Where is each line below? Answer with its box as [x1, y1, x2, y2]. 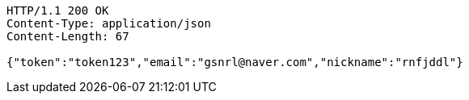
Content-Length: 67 [6, 30, 129, 43]
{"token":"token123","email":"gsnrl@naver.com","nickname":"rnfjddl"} [6, 56, 463, 69]
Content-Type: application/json [6, 17, 211, 30]
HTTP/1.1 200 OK [6, 4, 109, 17]
